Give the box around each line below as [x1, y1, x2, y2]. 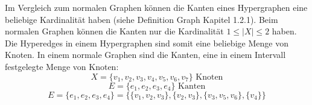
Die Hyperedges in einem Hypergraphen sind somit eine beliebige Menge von [5, 36, 288, 49]
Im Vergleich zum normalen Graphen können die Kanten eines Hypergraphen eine [5, 1, 308, 13]
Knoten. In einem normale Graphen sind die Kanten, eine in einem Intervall [5, 48, 286, 61]
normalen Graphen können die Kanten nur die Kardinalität [5, 25, 224, 37]
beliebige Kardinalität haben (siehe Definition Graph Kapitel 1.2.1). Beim [5, 13, 278, 25]
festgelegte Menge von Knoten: [5, 60, 119, 72]
